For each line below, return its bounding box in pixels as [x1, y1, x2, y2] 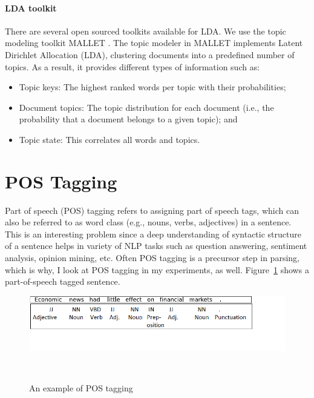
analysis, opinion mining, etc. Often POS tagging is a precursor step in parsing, [5, 251, 299, 264]
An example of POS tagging [29, 382, 133, 394]
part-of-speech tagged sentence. [5, 275, 120, 288]
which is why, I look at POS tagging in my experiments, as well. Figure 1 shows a [5, 263, 309, 276]
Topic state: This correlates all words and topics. [19, 133, 200, 145]
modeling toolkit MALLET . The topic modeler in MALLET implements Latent [5, 36, 303, 49]
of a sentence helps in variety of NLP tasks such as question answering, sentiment [5, 239, 307, 252]
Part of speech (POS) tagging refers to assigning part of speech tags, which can [5, 204, 299, 216]
